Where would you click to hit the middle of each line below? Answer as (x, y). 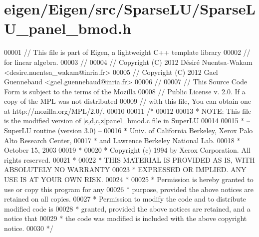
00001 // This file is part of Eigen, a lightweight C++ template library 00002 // (127, 52)
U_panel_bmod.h (68, 28)
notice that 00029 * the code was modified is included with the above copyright (126, 218)
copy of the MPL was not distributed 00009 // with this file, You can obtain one (128, 101)
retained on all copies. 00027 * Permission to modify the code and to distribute (125, 199)
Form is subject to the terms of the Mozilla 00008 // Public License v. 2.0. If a (125, 91)
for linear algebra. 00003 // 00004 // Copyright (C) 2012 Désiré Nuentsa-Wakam (128, 62)
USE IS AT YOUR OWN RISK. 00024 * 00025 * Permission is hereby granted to (129, 179)
